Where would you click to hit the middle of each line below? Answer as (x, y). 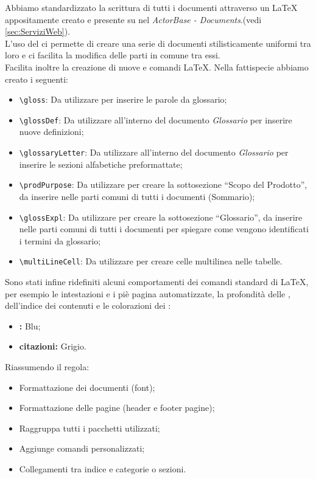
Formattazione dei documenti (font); (87, 387)
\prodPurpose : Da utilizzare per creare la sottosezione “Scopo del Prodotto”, (163, 184)
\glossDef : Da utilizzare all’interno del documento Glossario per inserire (156, 119)
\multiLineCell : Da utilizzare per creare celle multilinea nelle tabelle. (151, 261)
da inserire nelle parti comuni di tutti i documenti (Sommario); (137, 196)
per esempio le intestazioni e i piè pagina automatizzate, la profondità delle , (148, 293)
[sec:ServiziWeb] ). (38, 31)
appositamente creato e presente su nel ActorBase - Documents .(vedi (133, 19)
